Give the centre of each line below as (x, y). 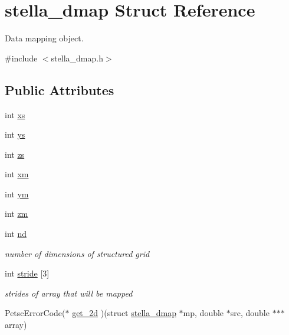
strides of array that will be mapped (69, 293)
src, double (250, 313)
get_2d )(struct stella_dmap (124, 313)
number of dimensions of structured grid (77, 253)
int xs (15, 114)
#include (21, 58)
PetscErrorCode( (35, 313)
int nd (16, 234)
